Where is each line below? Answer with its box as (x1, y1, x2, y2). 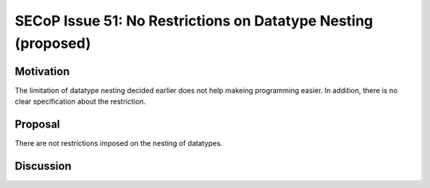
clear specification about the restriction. (14, 96, 147, 107)
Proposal (14, 118, 61, 131)
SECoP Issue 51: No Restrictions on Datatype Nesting (14, 12, 373, 29)
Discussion (14, 159, 72, 173)
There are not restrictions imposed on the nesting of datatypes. (14, 139, 223, 148)
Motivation (14, 65, 70, 78)
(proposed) (14, 34, 92, 52)
